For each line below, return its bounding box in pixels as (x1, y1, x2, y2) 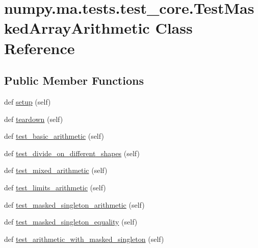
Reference (4, 37, 75, 58)
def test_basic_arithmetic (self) (4, 131, 104, 141)
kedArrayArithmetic (4, 17, 150, 38)
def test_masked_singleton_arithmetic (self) (4, 199, 145, 210)
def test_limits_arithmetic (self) (4, 182, 106, 192)
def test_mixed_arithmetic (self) (4, 165, 108, 176)
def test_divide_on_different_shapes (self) (4, 147, 140, 158)
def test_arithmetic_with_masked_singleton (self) (4, 233, 164, 244)
